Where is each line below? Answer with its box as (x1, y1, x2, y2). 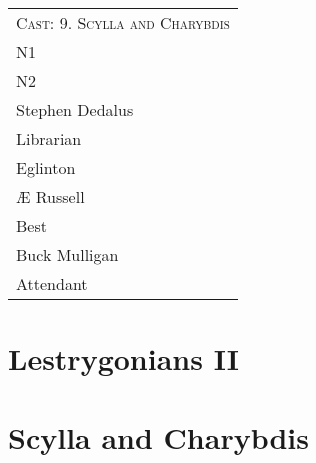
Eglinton (16, 156, 76, 179)
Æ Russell (16, 185, 85, 208)
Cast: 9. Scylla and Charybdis (16, 11, 230, 34)
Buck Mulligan (16, 243, 119, 266)
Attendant (16, 272, 88, 295)
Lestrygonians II (8, 338, 239, 379)
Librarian (16, 127, 82, 150)
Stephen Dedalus (16, 98, 134, 121)
